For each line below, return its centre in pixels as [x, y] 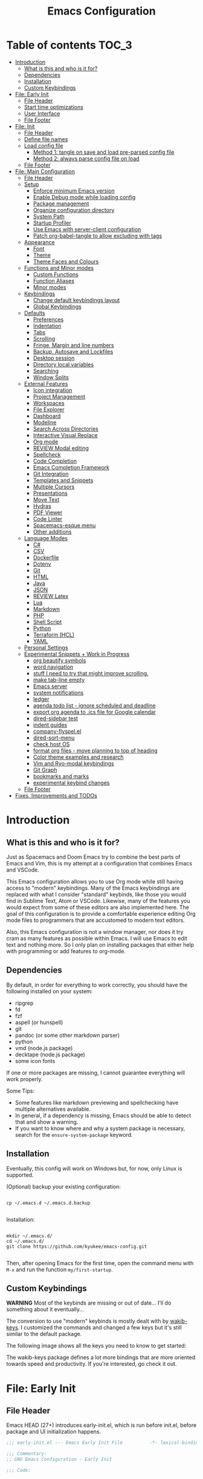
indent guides [50, 724]
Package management [61, 203]
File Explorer [49, 409]
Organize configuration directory [74, 210]
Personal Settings [46, 647]
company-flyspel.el [57, 731]
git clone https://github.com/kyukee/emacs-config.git [77, 1246]
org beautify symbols [60, 660]
